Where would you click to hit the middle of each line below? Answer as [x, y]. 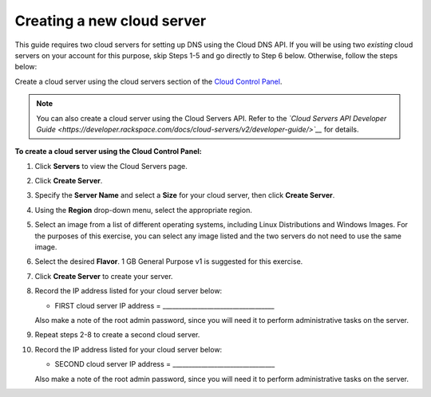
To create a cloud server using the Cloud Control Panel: [109, 151]
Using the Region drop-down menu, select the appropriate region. [144, 210]
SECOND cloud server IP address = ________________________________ [165, 364]
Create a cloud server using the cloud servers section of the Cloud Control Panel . [148, 81]
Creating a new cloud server [111, 21]
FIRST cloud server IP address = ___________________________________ [164, 305]
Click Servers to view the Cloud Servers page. [111, 166]
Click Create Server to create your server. [104, 276]
